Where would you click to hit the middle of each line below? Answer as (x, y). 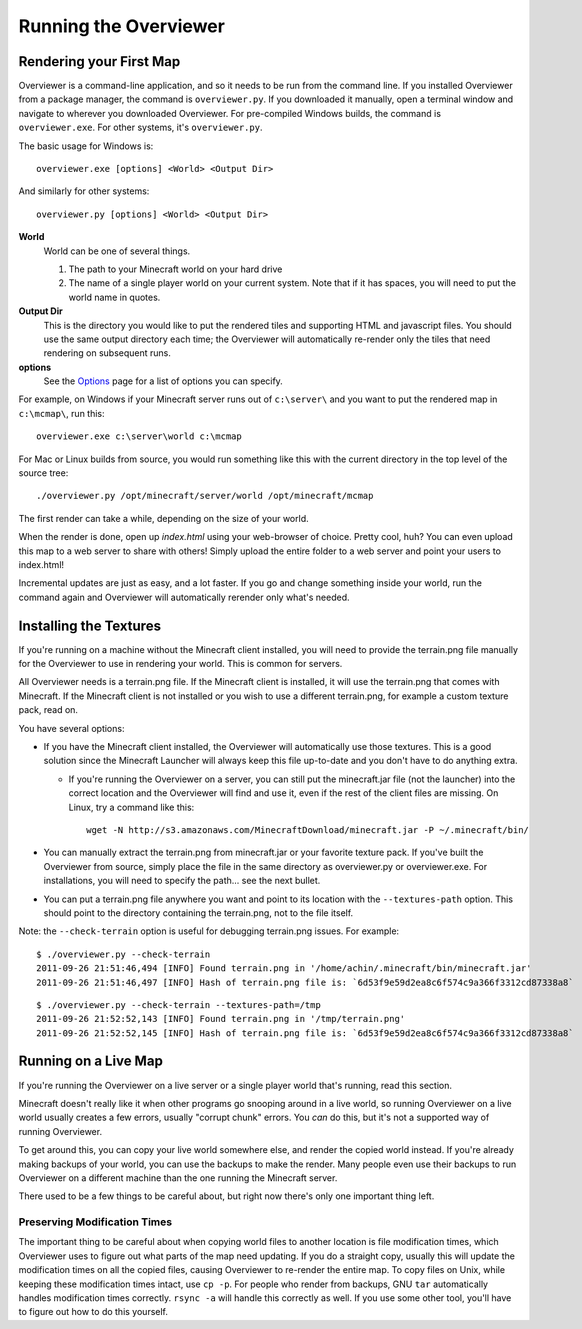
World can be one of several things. (117, 251)
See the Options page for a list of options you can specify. (163, 381)
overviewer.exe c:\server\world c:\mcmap (139, 436)
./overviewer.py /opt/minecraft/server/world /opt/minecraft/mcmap (205, 496)
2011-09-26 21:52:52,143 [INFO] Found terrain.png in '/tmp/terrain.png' (221, 1019)
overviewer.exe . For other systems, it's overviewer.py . (140, 127)
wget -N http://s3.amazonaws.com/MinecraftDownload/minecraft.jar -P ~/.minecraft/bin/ (308, 829)
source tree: (43, 473)
